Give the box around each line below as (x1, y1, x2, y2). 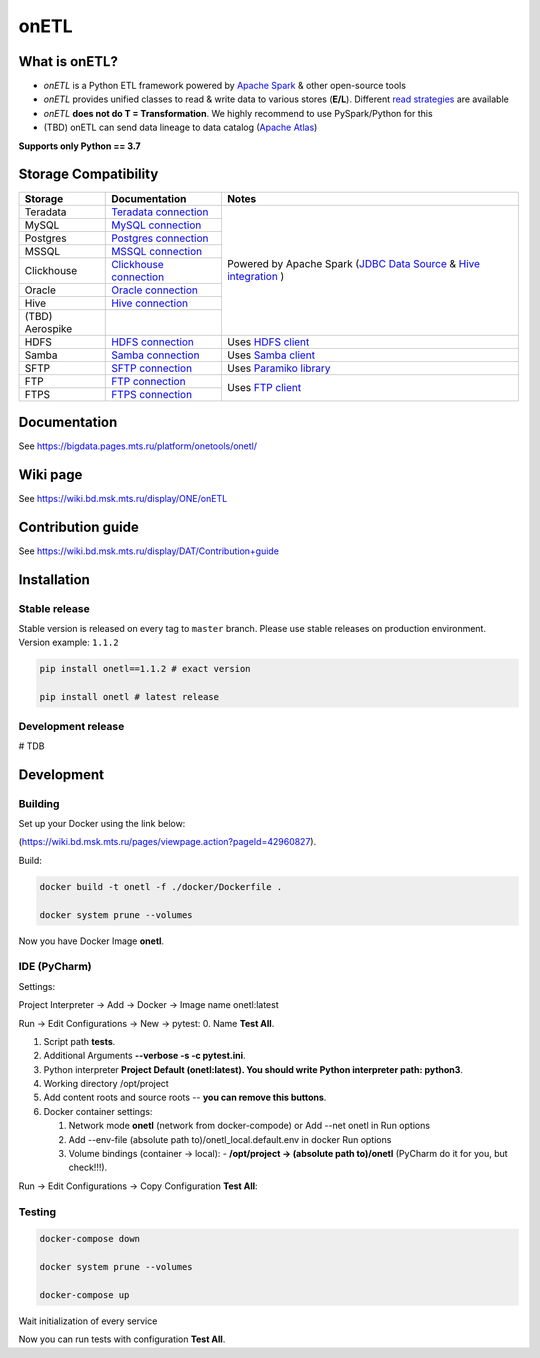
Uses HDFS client (226, 335, 310, 349)
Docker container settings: (43, 1105, 153, 1117)
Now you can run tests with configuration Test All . (18, 1333, 226, 1345)
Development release (18, 719, 125, 733)
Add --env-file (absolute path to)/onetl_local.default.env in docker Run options (68, 1133, 392, 1145)
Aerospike (24, 321, 73, 335)
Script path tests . (43, 1035, 116, 1047)
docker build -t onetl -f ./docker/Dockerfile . (39, 881, 283, 892)
